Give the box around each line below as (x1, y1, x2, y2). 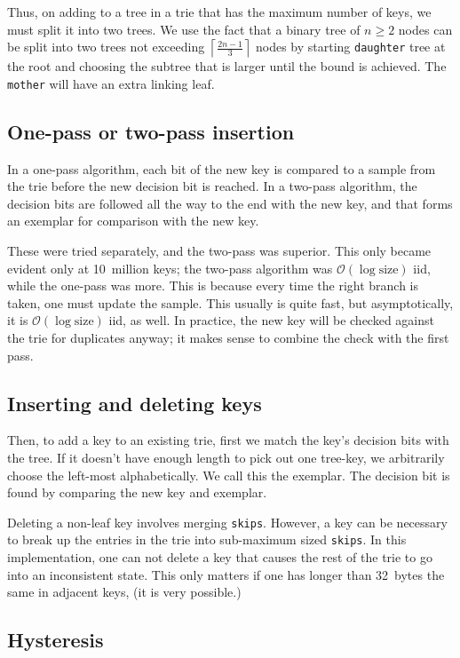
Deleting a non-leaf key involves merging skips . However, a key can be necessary (7, 512, 448, 531)
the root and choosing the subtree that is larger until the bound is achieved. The (7, 57, 447, 75)
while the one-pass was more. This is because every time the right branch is (7, 276, 419, 295)
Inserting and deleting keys (7, 389, 262, 416)
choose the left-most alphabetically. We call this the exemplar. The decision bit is (7, 465, 450, 484)
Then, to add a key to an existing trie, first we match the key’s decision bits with (7, 431, 449, 449)
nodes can (398, 20, 453, 38)
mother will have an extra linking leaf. (7, 74, 215, 92)
